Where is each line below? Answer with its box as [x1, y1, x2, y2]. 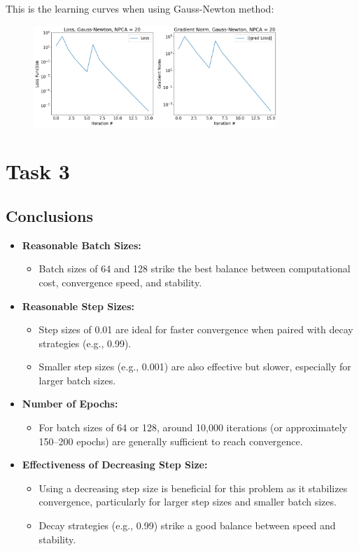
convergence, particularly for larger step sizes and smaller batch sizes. [38, 494, 337, 509]
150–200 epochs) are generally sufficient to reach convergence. [38, 433, 303, 448]
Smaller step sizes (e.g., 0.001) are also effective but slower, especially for [38, 359, 351, 374]
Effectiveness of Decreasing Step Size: [22, 457, 208, 472]
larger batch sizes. [38, 372, 116, 387]
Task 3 [6, 157, 70, 186]
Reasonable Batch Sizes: [22, 237, 141, 252]
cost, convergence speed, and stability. [38, 274, 202, 289]
